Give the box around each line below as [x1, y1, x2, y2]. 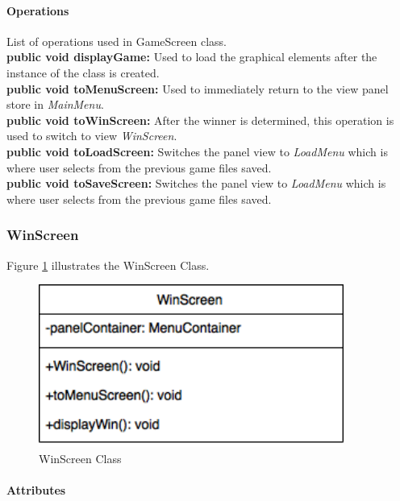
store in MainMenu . [6, 96, 104, 113]
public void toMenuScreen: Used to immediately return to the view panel [6, 80, 389, 97]
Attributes [6, 482, 66, 499]
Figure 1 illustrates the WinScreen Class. [6, 256, 210, 273]
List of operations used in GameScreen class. [6, 32, 227, 49]
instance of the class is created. [6, 64, 160, 81]
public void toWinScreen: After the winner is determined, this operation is [6, 111, 394, 128]
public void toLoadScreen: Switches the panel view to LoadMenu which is [6, 143, 388, 159]
